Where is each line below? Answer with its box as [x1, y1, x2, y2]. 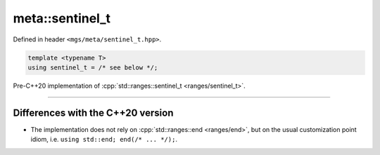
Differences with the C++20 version [13, 107, 174, 119]
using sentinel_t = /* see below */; [27, 63, 158, 72]
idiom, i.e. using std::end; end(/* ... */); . [30, 135, 177, 144]
